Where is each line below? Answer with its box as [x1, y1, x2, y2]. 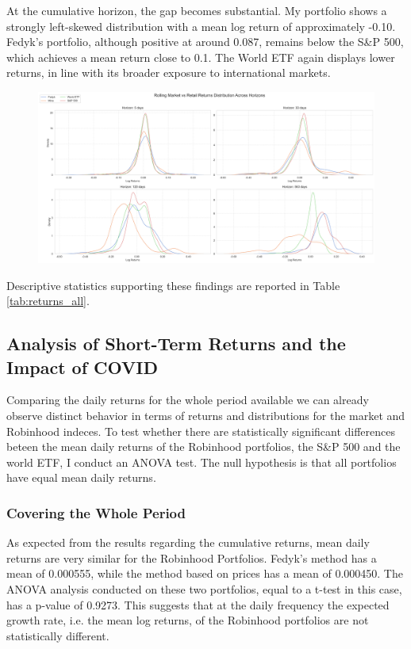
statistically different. [6, 627, 109, 643]
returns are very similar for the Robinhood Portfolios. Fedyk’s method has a [6, 549, 377, 566]
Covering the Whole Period [6, 502, 186, 522]
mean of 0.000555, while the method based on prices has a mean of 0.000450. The [6, 565, 403, 582]
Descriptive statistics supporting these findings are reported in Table [6, 277, 340, 293]
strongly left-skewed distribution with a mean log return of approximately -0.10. [6, 17, 396, 34]
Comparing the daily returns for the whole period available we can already [6, 391, 369, 408]
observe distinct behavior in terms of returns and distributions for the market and [6, 407, 405, 424]
